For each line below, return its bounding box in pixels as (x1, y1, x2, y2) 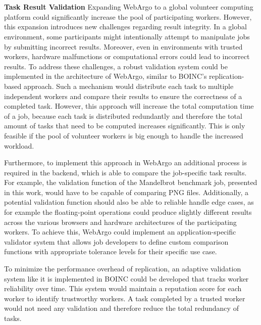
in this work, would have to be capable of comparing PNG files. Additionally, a (4, 187, 248, 197)
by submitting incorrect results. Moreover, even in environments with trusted (4, 41, 243, 52)
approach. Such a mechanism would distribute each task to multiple (23, 80, 234, 91)
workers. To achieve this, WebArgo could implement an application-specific (4, 226, 236, 237)
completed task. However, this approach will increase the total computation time (4, 101, 254, 111)
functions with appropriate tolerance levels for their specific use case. (4, 246, 217, 257)
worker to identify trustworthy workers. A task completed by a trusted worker (4, 293, 245, 303)
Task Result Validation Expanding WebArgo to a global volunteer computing (4, 2, 253, 12)
